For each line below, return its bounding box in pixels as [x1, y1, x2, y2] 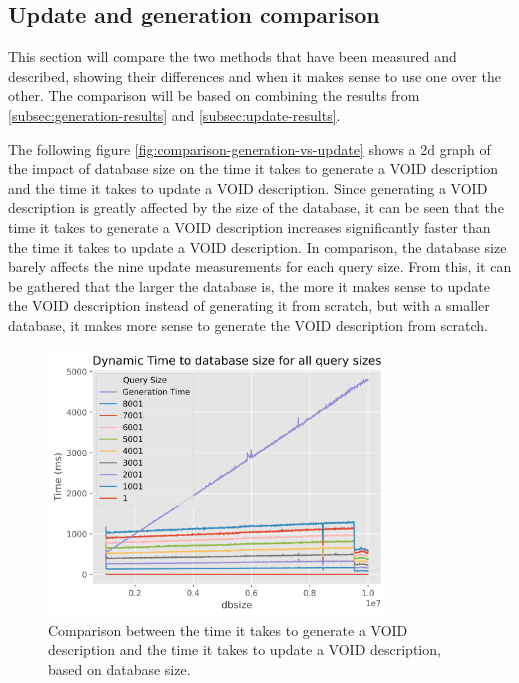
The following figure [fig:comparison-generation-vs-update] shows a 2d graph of [8, 138, 491, 159]
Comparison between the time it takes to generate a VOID [48, 619, 408, 640]
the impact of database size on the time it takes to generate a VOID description [8, 158, 499, 179]
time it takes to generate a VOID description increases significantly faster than [8, 216, 491, 237]
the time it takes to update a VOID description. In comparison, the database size [8, 236, 507, 257]
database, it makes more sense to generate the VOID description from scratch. [8, 314, 488, 335]
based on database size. [48, 658, 191, 679]
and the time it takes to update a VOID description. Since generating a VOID [8, 177, 488, 198]
